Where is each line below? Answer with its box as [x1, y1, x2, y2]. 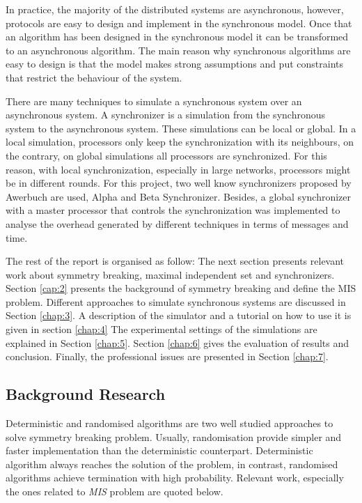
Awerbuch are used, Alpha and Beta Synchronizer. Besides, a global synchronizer [6, 189, 352, 203]
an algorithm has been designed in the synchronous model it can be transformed [6, 29, 349, 44]
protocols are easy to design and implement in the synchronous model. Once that [6, 15, 352, 30]
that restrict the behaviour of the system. [6, 70, 182, 84]
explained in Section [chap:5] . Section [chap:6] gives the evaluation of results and [6, 335, 349, 350]
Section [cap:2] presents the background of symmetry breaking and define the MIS [6, 281, 356, 295]
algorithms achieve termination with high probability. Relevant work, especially [6, 470, 344, 485]
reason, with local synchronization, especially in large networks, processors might [6, 162, 351, 176]
